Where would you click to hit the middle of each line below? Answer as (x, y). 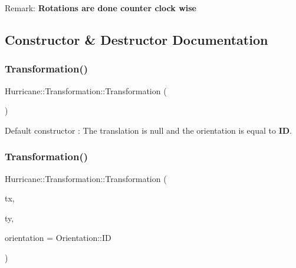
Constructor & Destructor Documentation (137, 39)
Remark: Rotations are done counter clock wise (101, 8)
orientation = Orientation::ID (58, 238)
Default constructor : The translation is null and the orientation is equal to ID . (148, 130)
